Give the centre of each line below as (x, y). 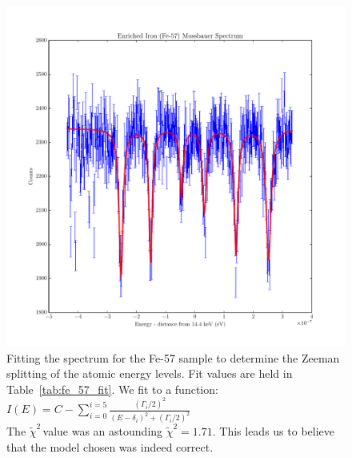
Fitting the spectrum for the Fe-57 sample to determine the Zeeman (173, 357)
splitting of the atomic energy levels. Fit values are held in (150, 373)
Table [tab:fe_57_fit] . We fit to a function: (112, 389)
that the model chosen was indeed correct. (110, 446)
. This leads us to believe (273, 431)
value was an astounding (103, 431)
